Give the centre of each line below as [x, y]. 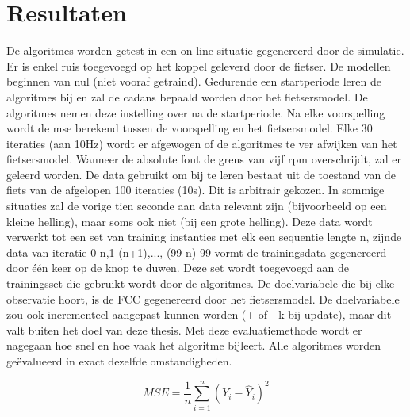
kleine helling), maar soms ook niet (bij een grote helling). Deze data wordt [190, 221]
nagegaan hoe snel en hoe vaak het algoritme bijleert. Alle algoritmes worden [194, 345]
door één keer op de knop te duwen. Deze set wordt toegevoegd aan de [178, 268]
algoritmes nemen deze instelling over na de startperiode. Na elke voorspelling [196, 112]
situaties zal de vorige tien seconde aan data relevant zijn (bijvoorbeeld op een [197, 206]
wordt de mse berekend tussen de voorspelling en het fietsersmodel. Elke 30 [190, 128]
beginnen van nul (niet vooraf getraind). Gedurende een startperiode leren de [194, 81]
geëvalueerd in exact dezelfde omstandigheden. [119, 361]
